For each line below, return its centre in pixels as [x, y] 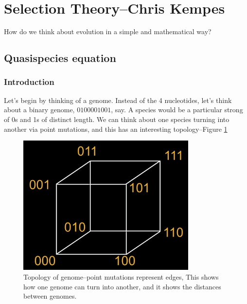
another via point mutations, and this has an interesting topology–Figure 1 [116, 129]
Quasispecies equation [60, 58]
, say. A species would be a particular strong [177, 110]
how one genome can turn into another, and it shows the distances [122, 286]
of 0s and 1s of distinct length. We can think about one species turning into [117, 119]
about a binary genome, [39, 110]
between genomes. [50, 296]
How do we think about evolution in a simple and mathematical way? [108, 31]
